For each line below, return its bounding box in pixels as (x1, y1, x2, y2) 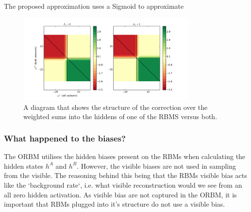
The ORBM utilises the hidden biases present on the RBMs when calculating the (4, 151, 246, 161)
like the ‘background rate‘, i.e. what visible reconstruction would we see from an (4, 179, 242, 190)
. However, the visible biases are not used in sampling (77, 160, 236, 171)
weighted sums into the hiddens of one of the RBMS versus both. (23, 111, 218, 122)
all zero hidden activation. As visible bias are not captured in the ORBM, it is (4, 189, 237, 199)
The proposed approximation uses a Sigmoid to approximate (4, 1, 184, 11)
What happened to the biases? (4, 132, 126, 144)
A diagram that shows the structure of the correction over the (23, 102, 208, 112)
